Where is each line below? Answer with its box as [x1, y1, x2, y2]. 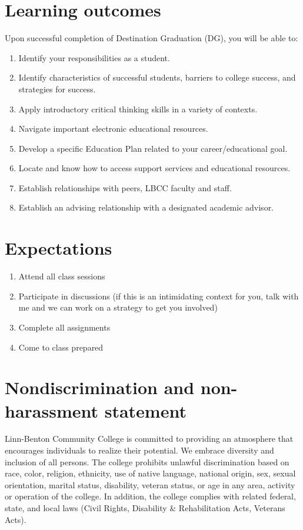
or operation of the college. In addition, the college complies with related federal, [5, 490, 296, 502]
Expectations [5, 236, 112, 260]
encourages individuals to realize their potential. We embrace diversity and [5, 444, 274, 456]
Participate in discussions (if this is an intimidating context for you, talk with [18, 289, 299, 302]
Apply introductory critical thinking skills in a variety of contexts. [18, 102, 258, 115]
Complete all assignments [18, 321, 111, 333]
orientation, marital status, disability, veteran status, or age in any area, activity [5, 478, 295, 491]
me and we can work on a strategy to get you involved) [18, 301, 218, 314]
